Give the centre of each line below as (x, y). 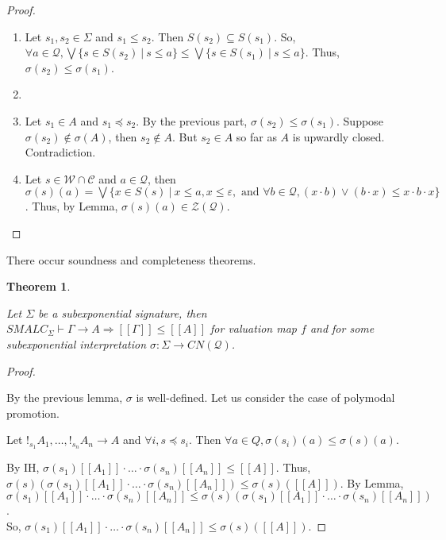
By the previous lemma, (65, 397)
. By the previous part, (192, 120)
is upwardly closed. (338, 136)
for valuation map (254, 328)
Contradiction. (60, 152)
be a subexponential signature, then (123, 312)
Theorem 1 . (38, 286)
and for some (342, 328)
